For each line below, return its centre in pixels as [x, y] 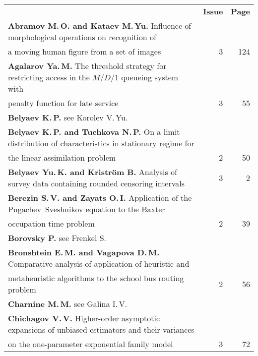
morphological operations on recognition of [82, 37]
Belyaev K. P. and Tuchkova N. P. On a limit [94, 132]
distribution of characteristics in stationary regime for [101, 143]
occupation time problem [51, 223]
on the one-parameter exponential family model [91, 344]
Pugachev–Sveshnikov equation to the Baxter [87, 209]
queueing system [150, 77]
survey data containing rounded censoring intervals [97, 183]
